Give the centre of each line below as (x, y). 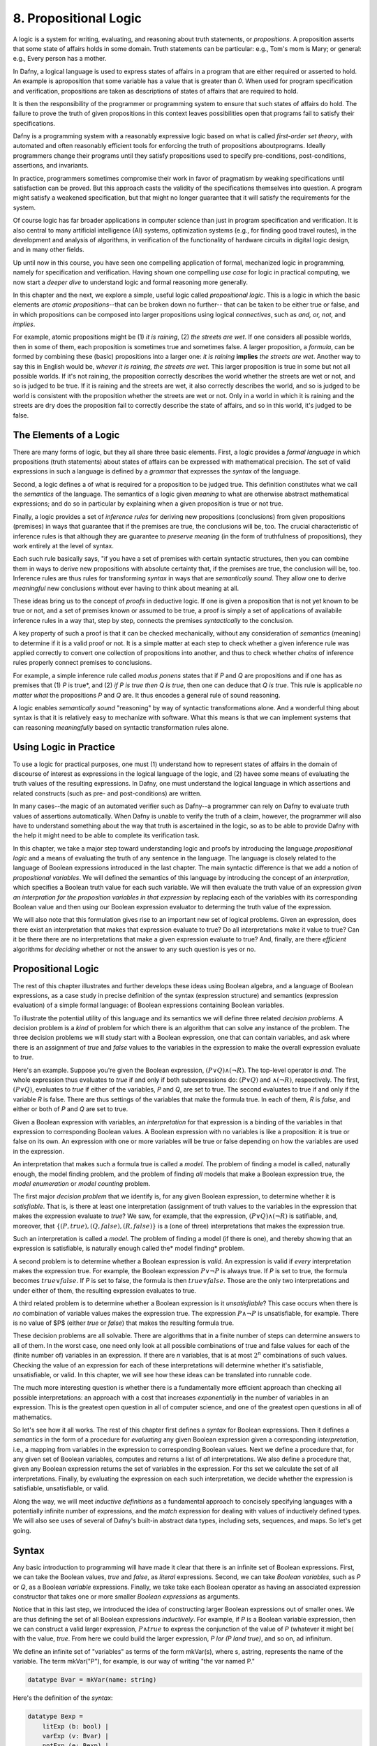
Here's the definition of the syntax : (63, 1698)
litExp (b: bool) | (76, 1726)
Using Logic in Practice (64, 747)
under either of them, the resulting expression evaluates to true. (105, 1290)
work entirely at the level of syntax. (64, 546)
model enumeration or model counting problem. (82, 1183)
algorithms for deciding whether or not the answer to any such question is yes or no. (134, 949)
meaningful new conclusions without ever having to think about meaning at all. (126, 588)
